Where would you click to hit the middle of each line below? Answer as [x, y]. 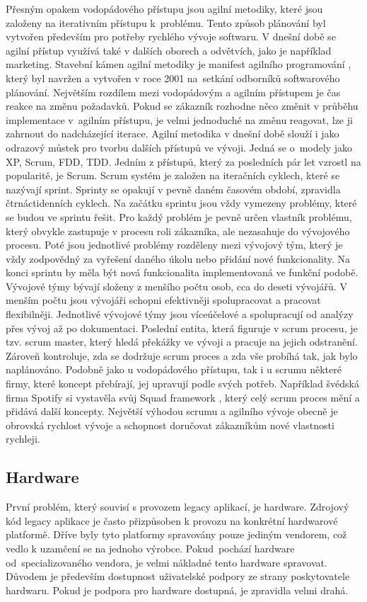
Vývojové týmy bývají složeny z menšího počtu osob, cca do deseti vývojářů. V [176, 286]
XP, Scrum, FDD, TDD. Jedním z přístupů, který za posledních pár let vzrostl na [183, 161]
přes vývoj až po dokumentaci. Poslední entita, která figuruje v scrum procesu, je [182, 328]
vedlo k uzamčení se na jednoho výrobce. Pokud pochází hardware [150, 548]
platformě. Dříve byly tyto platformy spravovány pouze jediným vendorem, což [176, 534]
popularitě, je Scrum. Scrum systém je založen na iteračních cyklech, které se [173, 175]
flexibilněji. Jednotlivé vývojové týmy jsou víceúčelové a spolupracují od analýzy [180, 314]
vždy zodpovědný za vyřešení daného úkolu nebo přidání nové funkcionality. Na [178, 258]
